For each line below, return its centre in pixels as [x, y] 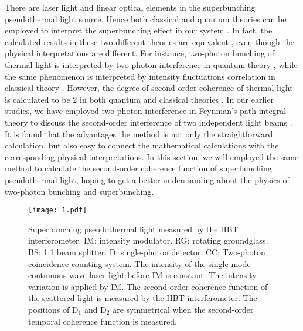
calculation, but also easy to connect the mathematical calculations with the [142, 145]
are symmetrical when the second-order [183, 309]
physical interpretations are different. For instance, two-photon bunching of [139, 53]
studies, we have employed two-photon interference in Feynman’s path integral [146, 111]
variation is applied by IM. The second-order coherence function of [148, 286]
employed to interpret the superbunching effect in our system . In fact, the [139, 30]
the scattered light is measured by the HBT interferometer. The [143, 298]
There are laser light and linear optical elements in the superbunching [130, 7]
